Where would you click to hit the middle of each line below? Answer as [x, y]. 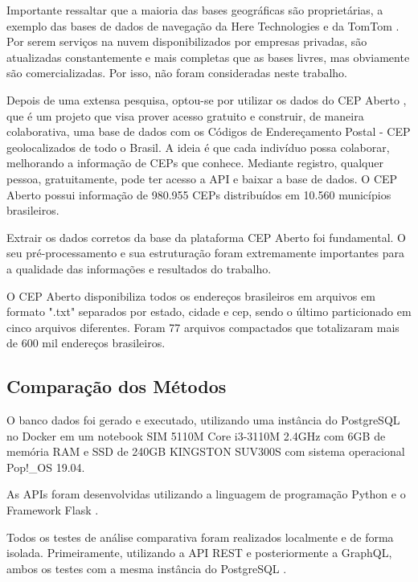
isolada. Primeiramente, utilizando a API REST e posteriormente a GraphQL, [199, 553]
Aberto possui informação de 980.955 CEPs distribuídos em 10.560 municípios [199, 194]
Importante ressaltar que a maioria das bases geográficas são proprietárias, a [195, 10]
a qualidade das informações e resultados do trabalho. [139, 268]
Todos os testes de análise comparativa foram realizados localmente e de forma [200, 537]
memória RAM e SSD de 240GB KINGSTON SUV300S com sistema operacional [206, 451]
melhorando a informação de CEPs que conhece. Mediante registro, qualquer [195, 163]
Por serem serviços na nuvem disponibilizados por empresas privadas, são [187, 41]
